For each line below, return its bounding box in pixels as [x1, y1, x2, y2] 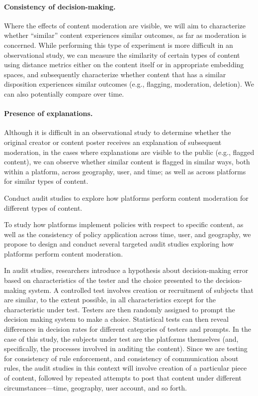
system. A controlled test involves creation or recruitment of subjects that [28, 284, 254, 295]
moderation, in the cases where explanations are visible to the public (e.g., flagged [4, 146, 255, 157]
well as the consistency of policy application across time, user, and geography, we [4, 229, 251, 239]
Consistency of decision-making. [4, 1, 116, 11]
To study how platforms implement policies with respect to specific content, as [4, 219, 244, 230]
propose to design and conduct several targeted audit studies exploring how [4, 239, 234, 249]
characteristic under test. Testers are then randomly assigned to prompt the [4, 304, 235, 314]
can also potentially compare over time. [4, 88, 124, 99]
